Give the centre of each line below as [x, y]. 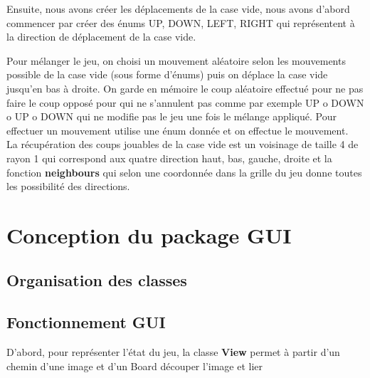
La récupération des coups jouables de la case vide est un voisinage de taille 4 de [183, 144]
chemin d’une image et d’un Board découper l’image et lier [135, 366]
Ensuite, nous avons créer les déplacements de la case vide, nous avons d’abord [178, 9]
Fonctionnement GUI [86, 322]
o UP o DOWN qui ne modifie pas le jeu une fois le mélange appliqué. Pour [171, 116]
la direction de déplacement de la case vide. [101, 37]
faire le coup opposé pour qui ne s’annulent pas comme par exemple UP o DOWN [185, 102]
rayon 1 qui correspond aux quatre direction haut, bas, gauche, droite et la [169, 158]
